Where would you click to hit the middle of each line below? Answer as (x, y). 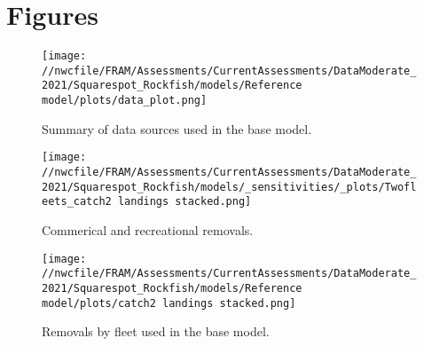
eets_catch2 (77, 202)
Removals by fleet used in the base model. (156, 331)
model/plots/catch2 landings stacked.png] (169, 303)
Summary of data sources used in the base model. (177, 128)
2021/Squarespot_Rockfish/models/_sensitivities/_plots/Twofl (229, 187)
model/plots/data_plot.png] (125, 101)
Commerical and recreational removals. (148, 229)
